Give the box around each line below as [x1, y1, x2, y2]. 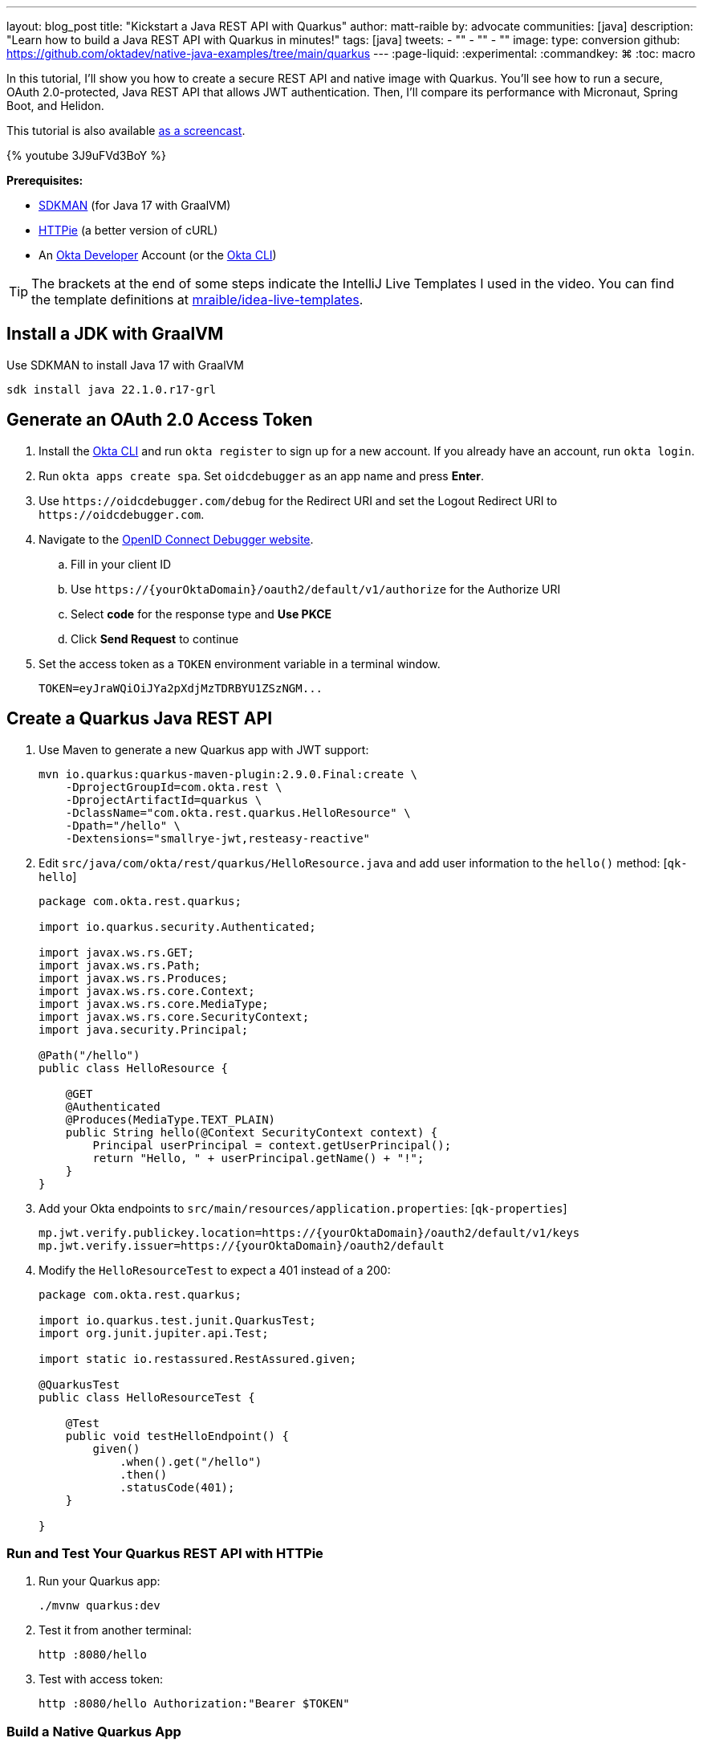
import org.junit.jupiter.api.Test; [39, 1326, 269, 1340]
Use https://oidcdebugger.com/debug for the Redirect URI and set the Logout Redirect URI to [39, 493, 558, 508]
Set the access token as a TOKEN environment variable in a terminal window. [39, 656, 441, 671]
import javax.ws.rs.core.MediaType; [39, 997, 269, 1010]
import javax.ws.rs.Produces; [39, 971, 229, 985]
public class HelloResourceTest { [39, 1390, 255, 1404]
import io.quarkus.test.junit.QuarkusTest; [39, 1313, 316, 1327]
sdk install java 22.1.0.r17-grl [6, 382, 217, 396]
